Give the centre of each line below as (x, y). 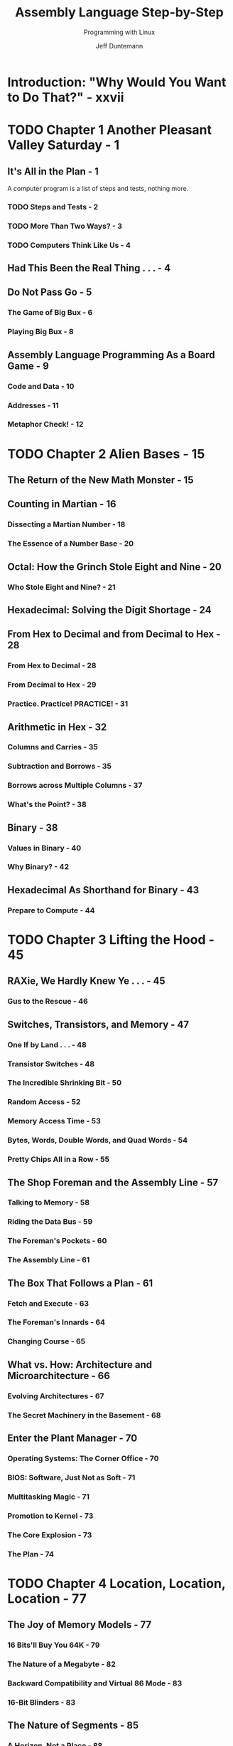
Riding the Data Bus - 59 (50, 1222)
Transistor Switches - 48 (51, 1064)
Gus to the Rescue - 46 (48, 1002)
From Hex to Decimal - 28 (52, 665)
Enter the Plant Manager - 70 (72, 1438)
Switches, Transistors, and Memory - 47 (98, 1024)
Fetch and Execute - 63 (48, 1303)
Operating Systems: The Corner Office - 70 (83, 1458)
